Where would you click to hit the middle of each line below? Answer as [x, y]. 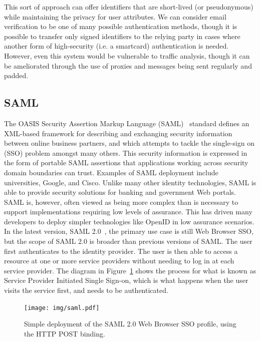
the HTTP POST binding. [65, 333]
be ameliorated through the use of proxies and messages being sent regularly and [128, 65]
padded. [16, 75]
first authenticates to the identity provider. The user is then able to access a [121, 251]
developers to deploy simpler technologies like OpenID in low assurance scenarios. [129, 221]
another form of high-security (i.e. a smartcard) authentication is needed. [116, 46]
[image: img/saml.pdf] [62, 308]
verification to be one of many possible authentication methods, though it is [121, 26]
